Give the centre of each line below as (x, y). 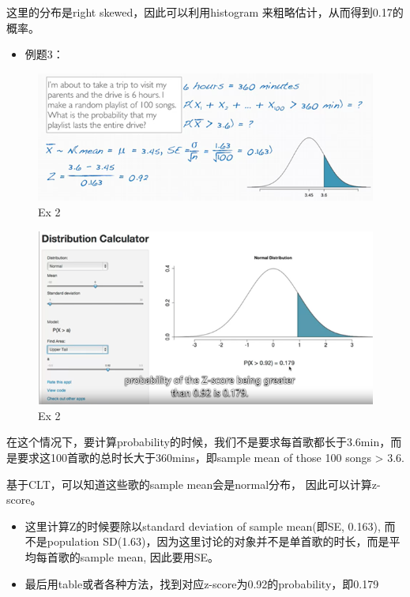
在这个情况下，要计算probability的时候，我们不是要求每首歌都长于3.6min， (199, 442)
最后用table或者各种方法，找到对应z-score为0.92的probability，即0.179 (202, 583)
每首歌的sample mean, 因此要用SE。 (128, 557)
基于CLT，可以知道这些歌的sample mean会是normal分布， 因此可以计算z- (194, 484)
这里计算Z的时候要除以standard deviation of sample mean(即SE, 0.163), (203, 526)
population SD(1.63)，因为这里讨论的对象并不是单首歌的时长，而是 (218, 541)
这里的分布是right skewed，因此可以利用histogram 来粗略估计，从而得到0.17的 (205, 12)
